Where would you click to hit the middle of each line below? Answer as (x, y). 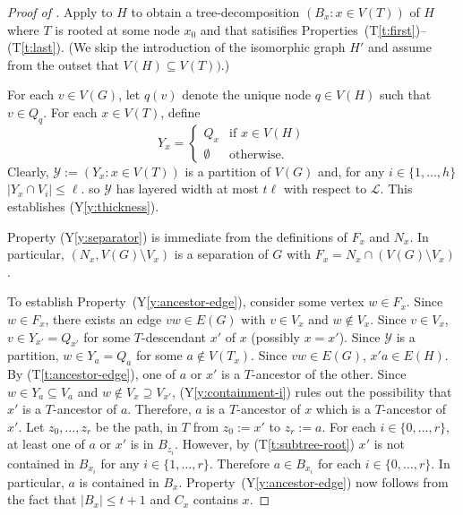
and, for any (351, 171)
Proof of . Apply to (60, 12)
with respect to (325, 189)
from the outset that (63, 64)
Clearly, (28, 171)
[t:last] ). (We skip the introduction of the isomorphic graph (183, 47)
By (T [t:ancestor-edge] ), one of (92, 374)
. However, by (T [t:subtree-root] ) (265, 444)
